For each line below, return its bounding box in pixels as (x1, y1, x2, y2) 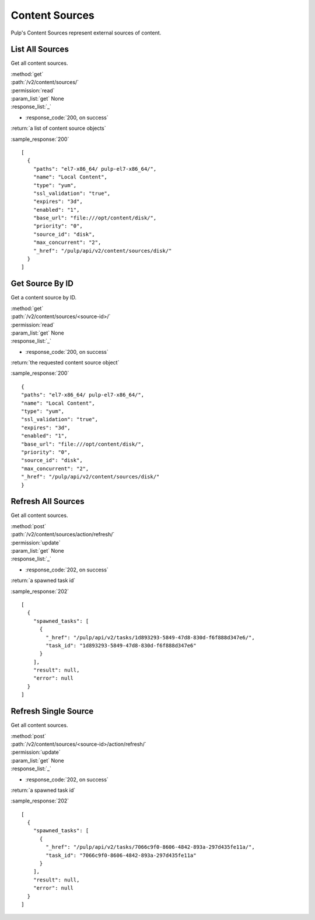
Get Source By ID (10, 278, 74, 289)
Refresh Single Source (10, 707, 94, 716)
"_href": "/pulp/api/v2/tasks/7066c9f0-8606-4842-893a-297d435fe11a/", (45, 844, 255, 850)
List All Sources (10, 44, 69, 54)
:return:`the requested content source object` (10, 359, 120, 366)
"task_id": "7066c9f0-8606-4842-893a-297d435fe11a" (45, 852, 197, 859)
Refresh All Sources (10, 497, 85, 506)
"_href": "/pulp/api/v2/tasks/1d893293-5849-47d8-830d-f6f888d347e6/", (45, 634, 255, 640)
